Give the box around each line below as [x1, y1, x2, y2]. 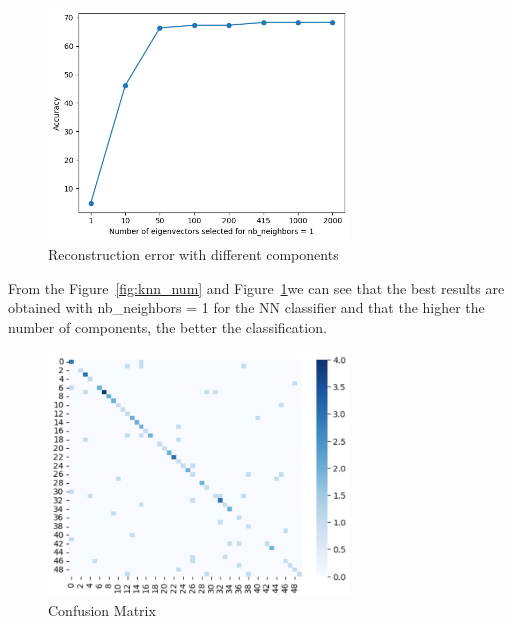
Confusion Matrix [48, 600, 156, 621]
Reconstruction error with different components [48, 244, 339, 265]
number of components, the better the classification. [8, 316, 327, 337]
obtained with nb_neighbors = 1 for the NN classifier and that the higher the [8, 297, 485, 318]
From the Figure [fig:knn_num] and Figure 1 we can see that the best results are [8, 277, 505, 298]
